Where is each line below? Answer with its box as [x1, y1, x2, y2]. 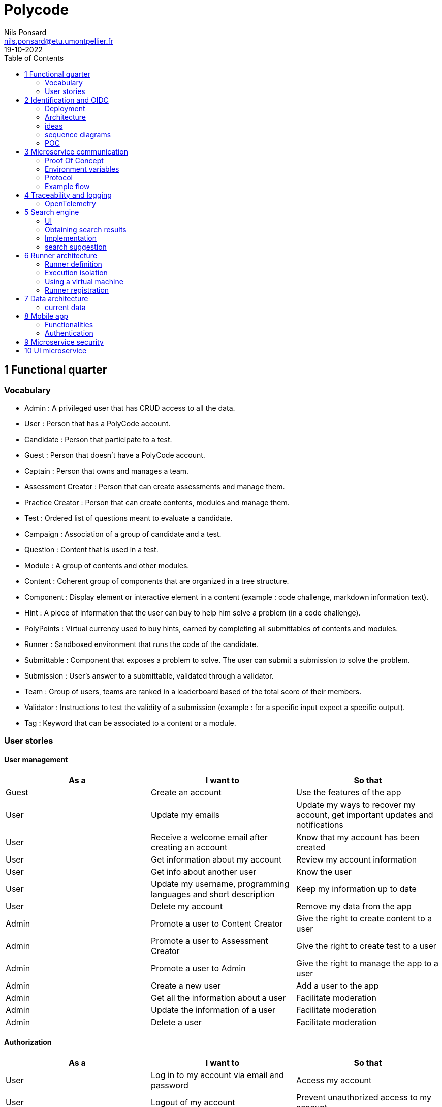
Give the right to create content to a [296, 913, 432, 924]
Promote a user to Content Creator [150, 918, 283, 929]
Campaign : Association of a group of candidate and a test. [24, 529, 222, 538]
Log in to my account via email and [150, 1069, 284, 1080]
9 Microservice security [24, 337, 104, 346]
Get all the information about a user [150, 992, 286, 1003]
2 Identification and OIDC [24, 95, 109, 104]
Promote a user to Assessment [150, 935, 268, 946]
